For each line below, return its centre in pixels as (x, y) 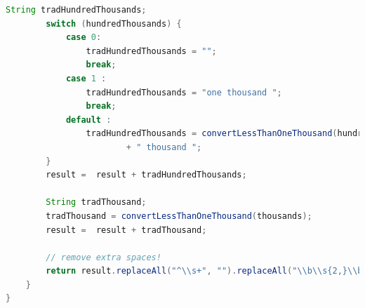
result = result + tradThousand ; (126, 230)
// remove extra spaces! (104, 257)
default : (88, 120)
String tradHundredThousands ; (76, 10)
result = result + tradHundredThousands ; (146, 175)
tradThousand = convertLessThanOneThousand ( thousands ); (179, 216)
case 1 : (86, 78)
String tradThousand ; (96, 202)
